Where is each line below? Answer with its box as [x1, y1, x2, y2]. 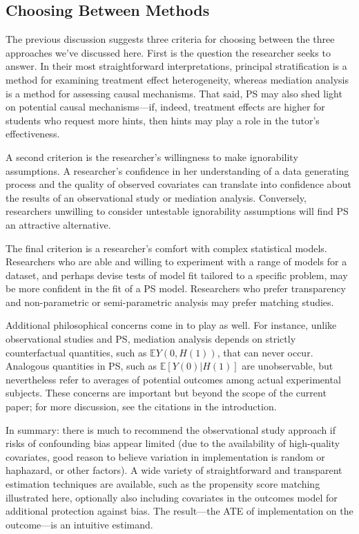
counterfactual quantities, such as [6, 345, 147, 359]
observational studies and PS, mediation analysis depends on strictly [6, 332, 296, 346]
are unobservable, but [242, 359, 333, 373]
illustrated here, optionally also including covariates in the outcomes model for [6, 490, 338, 504]
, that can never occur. [217, 345, 313, 359]
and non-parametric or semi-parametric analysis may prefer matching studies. [6, 294, 334, 309]
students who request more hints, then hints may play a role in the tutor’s [6, 113, 320, 127]
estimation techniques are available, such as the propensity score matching [6, 477, 320, 491]
